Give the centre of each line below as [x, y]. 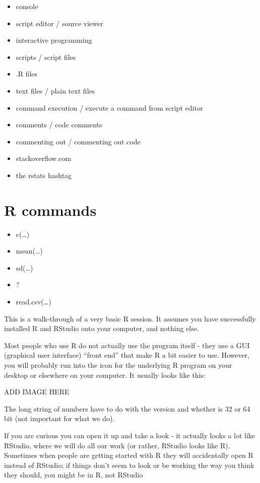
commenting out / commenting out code [78, 141]
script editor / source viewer [59, 23]
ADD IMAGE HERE [37, 392]
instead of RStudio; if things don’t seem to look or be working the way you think [129, 465]
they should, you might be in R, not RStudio [74, 475]
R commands [50, 210]
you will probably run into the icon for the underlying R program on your [118, 365]
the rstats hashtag [44, 175]
